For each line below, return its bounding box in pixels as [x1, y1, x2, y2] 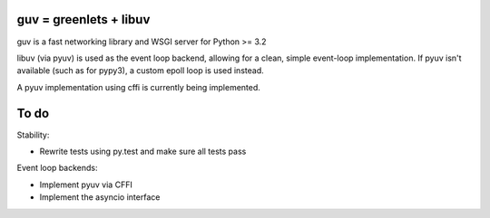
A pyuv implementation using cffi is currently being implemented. [16, 81, 260, 92]
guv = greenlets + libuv [16, 12, 151, 27]
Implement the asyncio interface [39, 192, 161, 203]
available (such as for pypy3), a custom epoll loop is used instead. [16, 65, 264, 76]
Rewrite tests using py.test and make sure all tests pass [39, 146, 247, 156]
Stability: [16, 129, 50, 140]
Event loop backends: [16, 163, 99, 174]
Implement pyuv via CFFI [39, 179, 133, 190]
